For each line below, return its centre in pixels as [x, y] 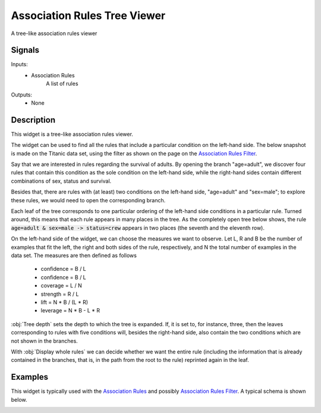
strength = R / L [60, 294]
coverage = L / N [62, 286]
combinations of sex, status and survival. [61, 181]
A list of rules [62, 84]
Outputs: [22, 95]
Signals [25, 50]
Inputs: [19, 64]
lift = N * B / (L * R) [64, 302]
